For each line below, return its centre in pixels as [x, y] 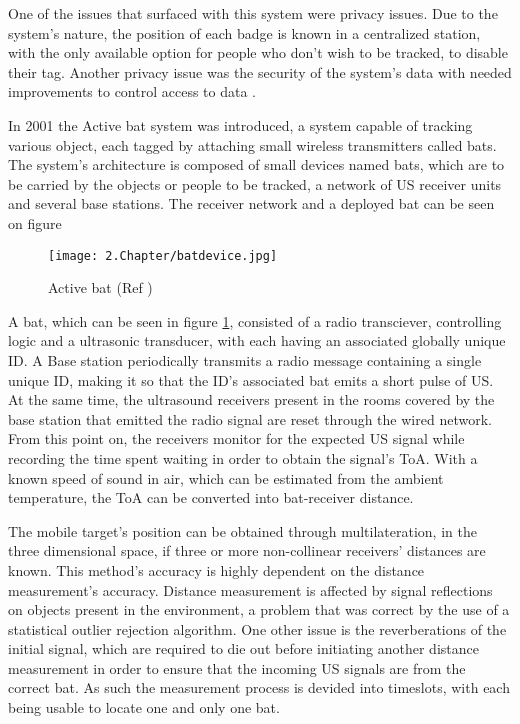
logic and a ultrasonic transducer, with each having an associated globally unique [257, 340]
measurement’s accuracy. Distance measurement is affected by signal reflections [250, 589]
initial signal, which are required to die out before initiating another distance [243, 648]
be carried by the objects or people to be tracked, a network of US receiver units [255, 183]
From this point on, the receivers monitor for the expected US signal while [236, 438]
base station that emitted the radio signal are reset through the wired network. [250, 418]
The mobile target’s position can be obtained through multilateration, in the [242, 530]
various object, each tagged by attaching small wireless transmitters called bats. [252, 144]
